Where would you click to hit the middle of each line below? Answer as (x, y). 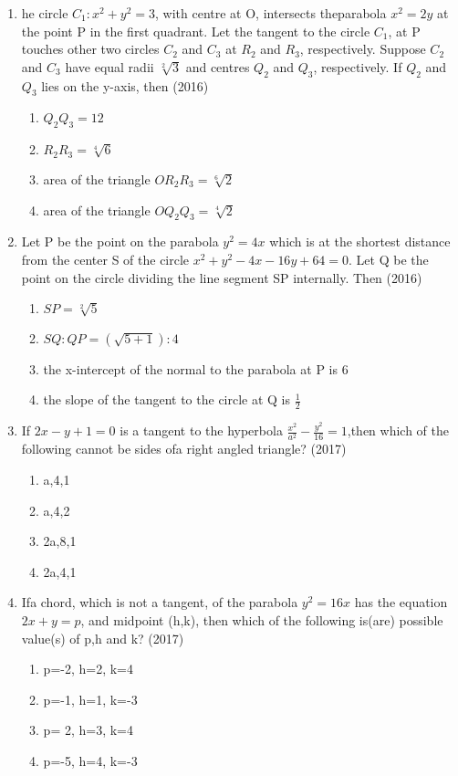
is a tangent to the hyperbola (201, 430)
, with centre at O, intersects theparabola (271, 13)
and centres (218, 66)
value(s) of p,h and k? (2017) (103, 638)
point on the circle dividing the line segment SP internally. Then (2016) (222, 277)
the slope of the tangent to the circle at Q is (167, 399)
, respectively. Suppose (363, 49)
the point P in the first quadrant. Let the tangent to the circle (196, 31)
